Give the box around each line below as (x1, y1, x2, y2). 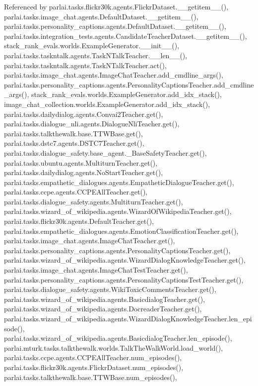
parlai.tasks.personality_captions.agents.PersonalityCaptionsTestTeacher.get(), (4, 274, 244, 285)
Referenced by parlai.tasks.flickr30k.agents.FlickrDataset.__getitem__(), (4, 1, 229, 11)
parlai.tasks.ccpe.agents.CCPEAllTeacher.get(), (4, 187, 148, 197)
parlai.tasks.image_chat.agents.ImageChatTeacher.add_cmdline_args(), (4, 70, 223, 80)
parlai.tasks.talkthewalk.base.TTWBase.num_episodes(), (4, 372, 177, 382)
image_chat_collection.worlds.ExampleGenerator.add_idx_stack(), (4, 98, 210, 109)
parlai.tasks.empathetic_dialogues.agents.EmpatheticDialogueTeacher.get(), (4, 177, 234, 187)
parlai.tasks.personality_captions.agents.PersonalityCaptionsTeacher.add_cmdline (4, 79, 254, 90)
